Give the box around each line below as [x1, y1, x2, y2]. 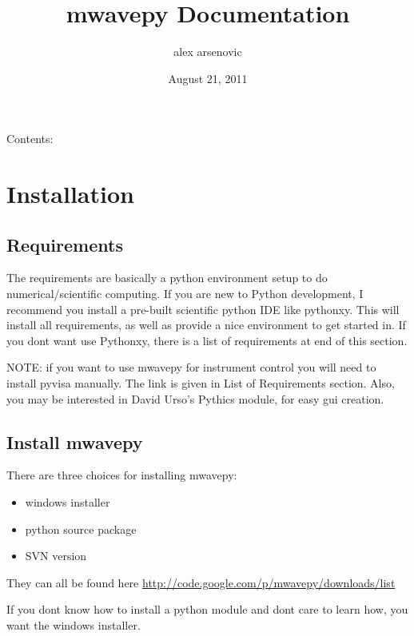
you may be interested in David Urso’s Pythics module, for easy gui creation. [6, 390, 384, 407]
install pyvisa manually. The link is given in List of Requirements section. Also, [6, 375, 395, 392]
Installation [6, 177, 134, 210]
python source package [25, 520, 137, 537]
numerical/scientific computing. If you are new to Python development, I [6, 285, 364, 302]
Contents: [6, 130, 54, 147]
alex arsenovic [173, 43, 242, 60]
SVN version [25, 547, 87, 564]
